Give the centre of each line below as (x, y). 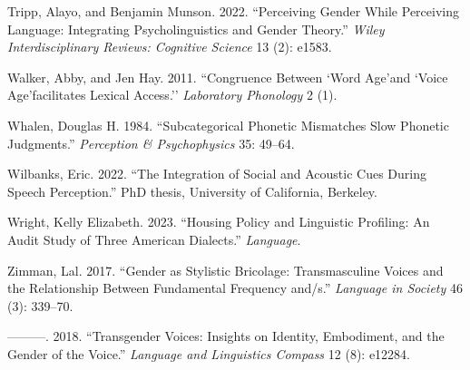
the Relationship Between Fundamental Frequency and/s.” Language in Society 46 (235, 288)
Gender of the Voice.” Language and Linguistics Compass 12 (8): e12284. (209, 353)
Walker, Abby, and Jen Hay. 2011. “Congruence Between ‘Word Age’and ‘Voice (228, 77)
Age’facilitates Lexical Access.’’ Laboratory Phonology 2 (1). (172, 95)
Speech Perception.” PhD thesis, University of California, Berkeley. (192, 191)
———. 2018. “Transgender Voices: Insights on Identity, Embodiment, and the (226, 336)
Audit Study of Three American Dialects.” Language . (154, 239)
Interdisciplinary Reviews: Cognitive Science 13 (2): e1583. (170, 47)
